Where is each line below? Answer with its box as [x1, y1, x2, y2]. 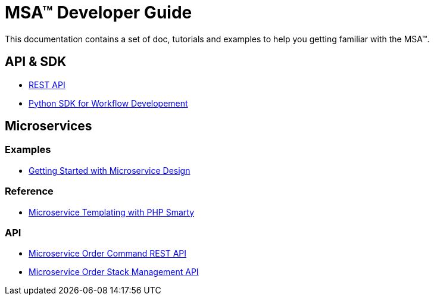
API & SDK [5, 54, 67, 70]
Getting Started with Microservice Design [29, 165, 191, 176]
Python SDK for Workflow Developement [29, 98, 188, 108]
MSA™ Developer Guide [5, 2, 192, 23]
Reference [5, 185, 54, 198]
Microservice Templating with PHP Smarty [29, 207, 195, 217]
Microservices [5, 118, 92, 134]
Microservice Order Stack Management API [29, 267, 199, 277]
